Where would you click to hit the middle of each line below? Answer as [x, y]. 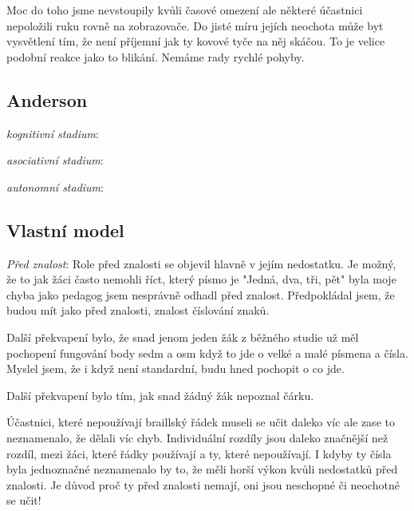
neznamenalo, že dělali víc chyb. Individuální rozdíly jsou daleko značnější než [197, 437]
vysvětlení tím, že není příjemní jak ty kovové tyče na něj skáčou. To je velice [196, 41]
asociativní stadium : [55, 160]
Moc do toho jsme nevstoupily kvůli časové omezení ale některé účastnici [185, 10]
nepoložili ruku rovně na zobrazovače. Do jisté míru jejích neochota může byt [195, 25]
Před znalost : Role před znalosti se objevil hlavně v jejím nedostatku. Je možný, [201, 263]
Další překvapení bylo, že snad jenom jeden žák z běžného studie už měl [183, 337]
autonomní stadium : [55, 186]
